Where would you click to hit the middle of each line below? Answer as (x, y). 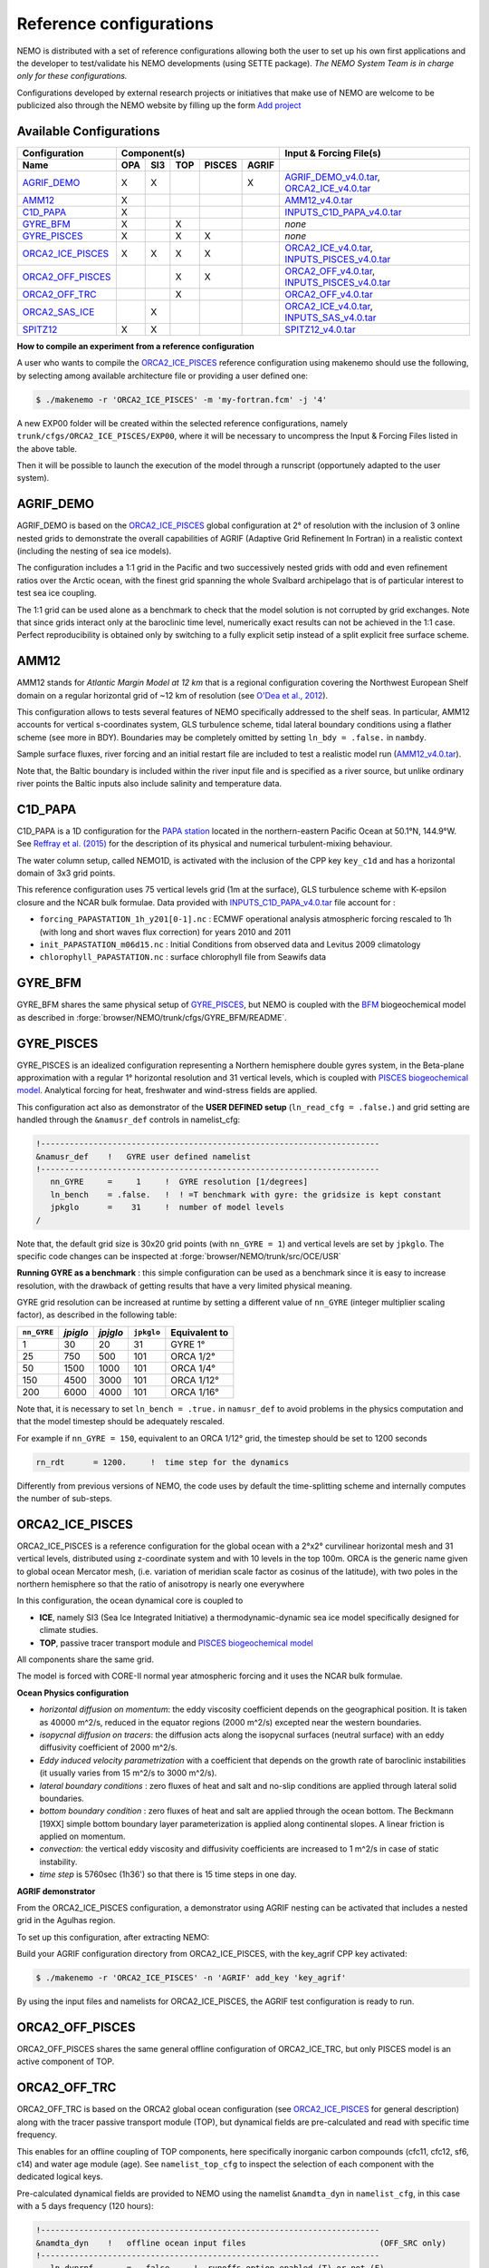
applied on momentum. (82, 1836)
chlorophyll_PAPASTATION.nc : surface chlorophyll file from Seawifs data (182, 957)
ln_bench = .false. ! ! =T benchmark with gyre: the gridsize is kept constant (246, 1194)
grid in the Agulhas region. (66, 1921)
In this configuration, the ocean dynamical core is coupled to (130, 1600)
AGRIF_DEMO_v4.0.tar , (332, 177)
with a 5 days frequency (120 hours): (85, 2206)
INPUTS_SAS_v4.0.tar (331, 318)
